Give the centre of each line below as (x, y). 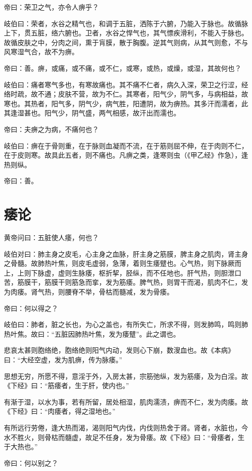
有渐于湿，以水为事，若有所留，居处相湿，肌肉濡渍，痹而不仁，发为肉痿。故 (126, 401)
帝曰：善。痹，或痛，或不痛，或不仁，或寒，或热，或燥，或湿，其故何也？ (123, 68)
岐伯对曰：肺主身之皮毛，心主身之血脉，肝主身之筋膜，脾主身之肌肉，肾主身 (126, 253)
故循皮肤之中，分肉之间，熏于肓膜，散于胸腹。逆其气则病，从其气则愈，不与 (126, 42)
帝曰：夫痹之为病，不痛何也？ (51, 129)
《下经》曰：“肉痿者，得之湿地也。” (60, 411)
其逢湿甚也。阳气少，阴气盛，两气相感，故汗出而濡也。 (92, 113)
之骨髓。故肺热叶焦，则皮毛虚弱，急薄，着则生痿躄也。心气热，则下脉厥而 (123, 263)
